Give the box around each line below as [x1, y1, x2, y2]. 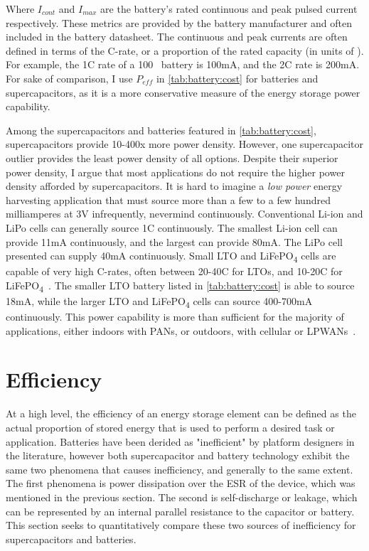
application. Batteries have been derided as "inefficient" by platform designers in [6, 434, 355, 449]
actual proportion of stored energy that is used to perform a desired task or [6, 419, 335, 434]
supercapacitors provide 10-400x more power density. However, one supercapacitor [6, 137, 364, 151]
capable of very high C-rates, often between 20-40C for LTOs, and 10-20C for [6, 264, 343, 279]
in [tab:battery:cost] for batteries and [156, 70, 319, 85]
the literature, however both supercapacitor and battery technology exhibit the [6, 448, 350, 463]
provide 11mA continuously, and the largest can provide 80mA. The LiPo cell [6, 234, 343, 249]
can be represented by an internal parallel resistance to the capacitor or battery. [6, 503, 355, 518]
